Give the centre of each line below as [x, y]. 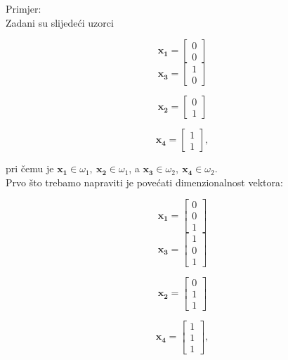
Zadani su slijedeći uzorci [60, 22]
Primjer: [24, 8]
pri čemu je [30, 168]
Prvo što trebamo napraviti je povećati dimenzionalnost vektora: [144, 182]
